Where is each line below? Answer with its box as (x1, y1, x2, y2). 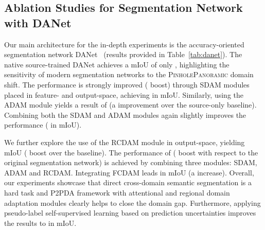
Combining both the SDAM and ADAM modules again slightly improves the (4, 109, 246, 120)
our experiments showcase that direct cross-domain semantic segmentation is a (4, 177, 252, 188)
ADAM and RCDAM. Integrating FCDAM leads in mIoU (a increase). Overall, (4, 167, 254, 178)
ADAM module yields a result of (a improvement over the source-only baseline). (4, 99, 257, 110)
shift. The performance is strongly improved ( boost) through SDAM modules (4, 79, 250, 90)
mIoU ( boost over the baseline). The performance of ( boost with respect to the (4, 147, 258, 157)
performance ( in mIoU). (4, 119, 82, 130)
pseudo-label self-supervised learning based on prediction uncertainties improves (4, 207, 256, 218)
